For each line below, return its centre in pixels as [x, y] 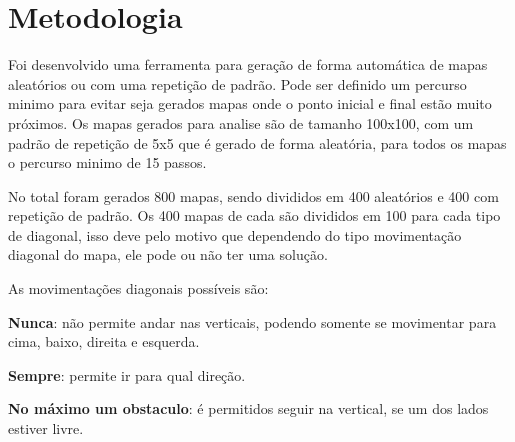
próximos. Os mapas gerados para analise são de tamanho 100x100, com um [241, 122]
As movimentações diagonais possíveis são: [138, 288]
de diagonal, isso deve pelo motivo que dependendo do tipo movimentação [235, 234]
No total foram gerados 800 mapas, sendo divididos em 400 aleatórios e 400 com [253, 195]
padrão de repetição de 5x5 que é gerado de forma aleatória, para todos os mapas [257, 142]
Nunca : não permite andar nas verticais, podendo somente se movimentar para [252, 321]
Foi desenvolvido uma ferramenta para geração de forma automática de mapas [248, 64]
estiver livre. [46, 428]
